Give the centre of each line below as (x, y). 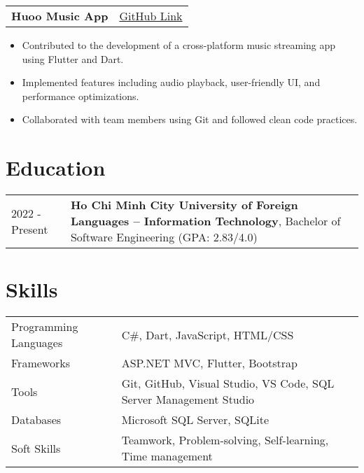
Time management (167, 456)
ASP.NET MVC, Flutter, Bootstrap (209, 363)
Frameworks (41, 363)
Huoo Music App (60, 16)
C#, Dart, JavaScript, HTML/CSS (208, 334)
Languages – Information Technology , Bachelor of (205, 221)
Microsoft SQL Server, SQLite (195, 420)
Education (56, 168)
